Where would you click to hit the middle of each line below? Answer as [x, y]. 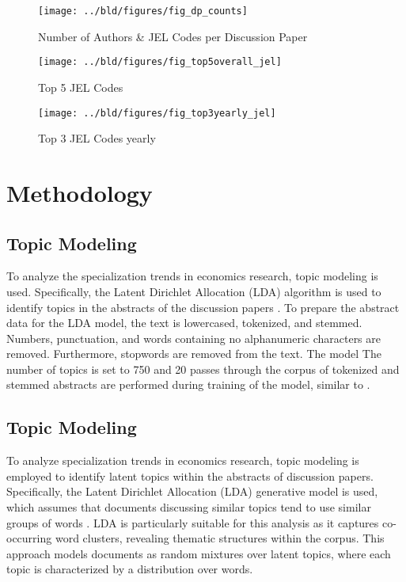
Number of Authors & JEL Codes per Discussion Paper [173, 36]
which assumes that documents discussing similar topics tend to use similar [189, 507]
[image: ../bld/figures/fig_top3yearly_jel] [157, 113]
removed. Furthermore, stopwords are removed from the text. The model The [194, 354]
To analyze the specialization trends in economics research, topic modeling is [192, 276]
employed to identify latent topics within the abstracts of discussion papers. [190, 475]
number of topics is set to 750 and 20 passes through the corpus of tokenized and [203, 369]
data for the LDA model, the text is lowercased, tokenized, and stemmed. [184, 323]
